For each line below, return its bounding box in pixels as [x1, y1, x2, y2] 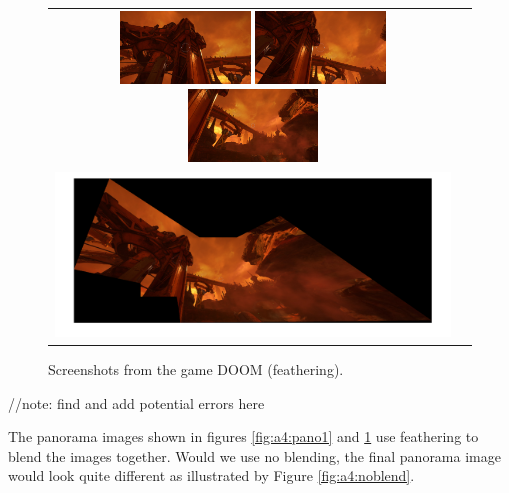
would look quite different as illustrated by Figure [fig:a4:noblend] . [8, 465, 415, 486]
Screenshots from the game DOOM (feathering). [48, 359, 344, 380]
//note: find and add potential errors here [8, 392, 265, 413]
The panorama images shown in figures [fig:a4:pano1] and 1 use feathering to [8, 426, 479, 447]
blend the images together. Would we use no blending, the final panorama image [8, 445, 501, 466]
